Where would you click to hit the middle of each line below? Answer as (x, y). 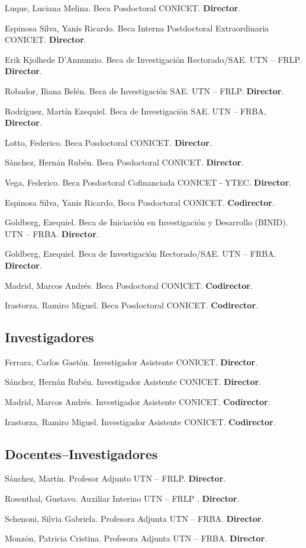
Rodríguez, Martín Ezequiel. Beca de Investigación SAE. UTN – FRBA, (136, 111)
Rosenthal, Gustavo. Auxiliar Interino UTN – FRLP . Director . (122, 498)
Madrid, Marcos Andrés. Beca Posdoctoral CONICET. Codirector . (129, 285)
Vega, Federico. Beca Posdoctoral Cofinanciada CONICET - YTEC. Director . (148, 182)
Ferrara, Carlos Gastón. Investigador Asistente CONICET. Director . (131, 361)
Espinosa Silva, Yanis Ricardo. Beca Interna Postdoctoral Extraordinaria (137, 28)
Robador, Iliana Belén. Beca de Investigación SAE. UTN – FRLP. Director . (144, 90)
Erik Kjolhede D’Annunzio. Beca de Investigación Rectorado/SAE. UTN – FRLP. (153, 59)
